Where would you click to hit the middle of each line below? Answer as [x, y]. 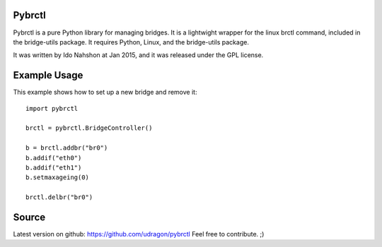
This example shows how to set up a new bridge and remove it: [105, 92]
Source [29, 217]
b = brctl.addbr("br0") [67, 148]
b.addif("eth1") [54, 167]
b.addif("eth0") [54, 158]
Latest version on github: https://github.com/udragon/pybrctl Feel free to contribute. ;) [139, 234]
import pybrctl [52, 108]
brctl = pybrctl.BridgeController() [89, 128]
